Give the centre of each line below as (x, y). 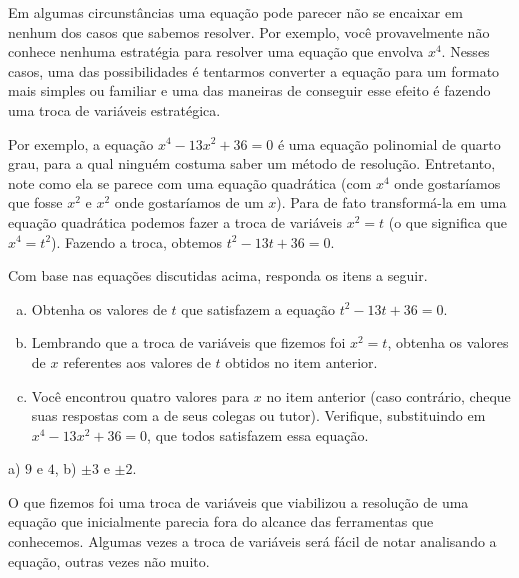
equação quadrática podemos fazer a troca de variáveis (175, 221)
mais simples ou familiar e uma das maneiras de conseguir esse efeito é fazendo (249, 90)
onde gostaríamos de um (189, 202)
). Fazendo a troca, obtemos (137, 241)
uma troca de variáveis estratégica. (114, 109)
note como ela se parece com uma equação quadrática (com (190, 182)
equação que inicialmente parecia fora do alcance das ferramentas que (221, 521)
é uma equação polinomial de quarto (389, 143)
